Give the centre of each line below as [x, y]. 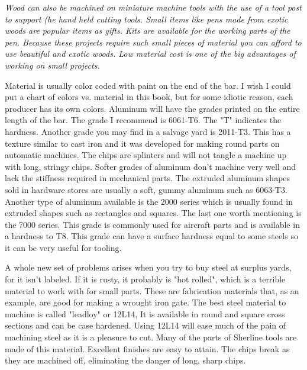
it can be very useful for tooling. [63, 247]
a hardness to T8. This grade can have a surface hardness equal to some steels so [151, 236]
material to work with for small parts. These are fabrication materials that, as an [152, 290]
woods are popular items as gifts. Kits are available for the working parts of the [148, 30]
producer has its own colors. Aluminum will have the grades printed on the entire [152, 108]
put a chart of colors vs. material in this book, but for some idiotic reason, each [149, 97]
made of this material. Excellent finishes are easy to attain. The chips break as [147, 348]
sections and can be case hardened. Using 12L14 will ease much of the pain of [146, 325]
